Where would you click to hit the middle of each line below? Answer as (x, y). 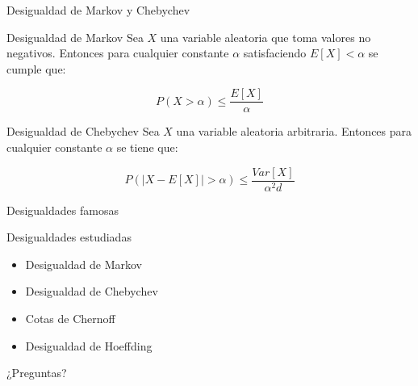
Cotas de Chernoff (70, 319)
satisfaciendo (275, 53)
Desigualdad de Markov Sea (75, 37)
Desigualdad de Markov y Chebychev (98, 10)
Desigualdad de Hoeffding (89, 345)
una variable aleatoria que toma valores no (265, 37)
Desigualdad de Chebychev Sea (83, 131)
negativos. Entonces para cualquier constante (118, 53)
